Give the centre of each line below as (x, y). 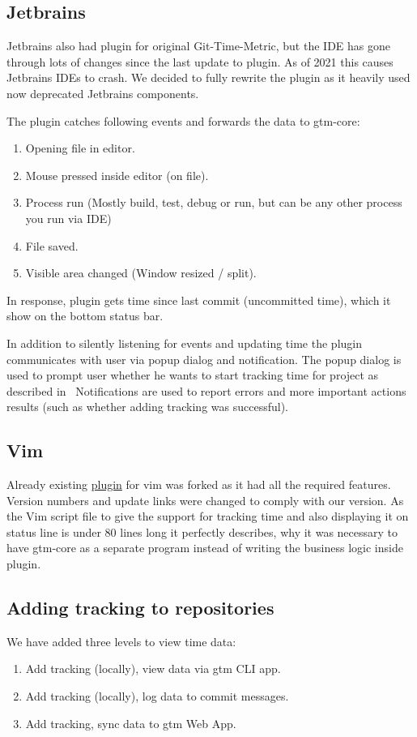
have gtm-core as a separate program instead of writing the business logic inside (205, 548)
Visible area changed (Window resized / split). (141, 273)
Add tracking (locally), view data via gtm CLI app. (153, 668)
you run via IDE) (68, 218)
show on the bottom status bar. (85, 316)
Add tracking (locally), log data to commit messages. (157, 696)
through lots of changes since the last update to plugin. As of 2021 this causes (200, 61)
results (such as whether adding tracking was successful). (147, 407)
